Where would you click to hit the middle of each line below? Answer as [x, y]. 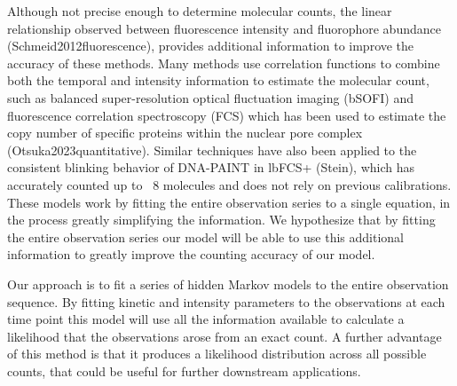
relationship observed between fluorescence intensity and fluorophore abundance [224, 28]
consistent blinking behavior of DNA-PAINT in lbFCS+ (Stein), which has [211, 167]
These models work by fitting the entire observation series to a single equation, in [229, 202]
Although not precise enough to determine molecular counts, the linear [200, 11]
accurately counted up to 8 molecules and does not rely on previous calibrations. [229, 184]
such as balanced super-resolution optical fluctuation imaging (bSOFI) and [210, 97]
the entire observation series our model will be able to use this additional [205, 236]
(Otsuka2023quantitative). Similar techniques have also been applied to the [212, 150]
